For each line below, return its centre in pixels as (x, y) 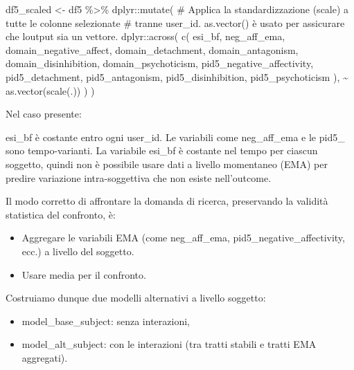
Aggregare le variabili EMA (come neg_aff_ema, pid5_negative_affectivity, (183, 238)
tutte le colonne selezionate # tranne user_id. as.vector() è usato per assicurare (175, 22)
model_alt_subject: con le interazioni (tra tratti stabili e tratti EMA (169, 344)
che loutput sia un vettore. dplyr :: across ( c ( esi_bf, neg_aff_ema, (145, 36)
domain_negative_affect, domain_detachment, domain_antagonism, (152, 49)
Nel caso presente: (44, 114)
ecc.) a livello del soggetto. (78, 251)
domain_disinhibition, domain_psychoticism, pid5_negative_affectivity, (160, 63)
